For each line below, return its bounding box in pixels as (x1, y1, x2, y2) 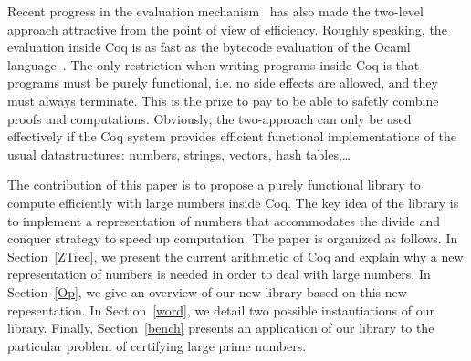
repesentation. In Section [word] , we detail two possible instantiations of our (7, 300, 434, 319)
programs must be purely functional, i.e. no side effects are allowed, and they (7, 73, 438, 92)
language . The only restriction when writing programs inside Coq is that (7, 55, 420, 74)
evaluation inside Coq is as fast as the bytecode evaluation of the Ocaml (7, 37, 411, 57)
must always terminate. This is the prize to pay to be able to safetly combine (7, 90, 439, 109)
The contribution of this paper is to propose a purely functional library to (7, 175, 421, 194)
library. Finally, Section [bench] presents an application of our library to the (7, 318, 434, 337)
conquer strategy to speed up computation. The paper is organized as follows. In (7, 229, 458, 248)
